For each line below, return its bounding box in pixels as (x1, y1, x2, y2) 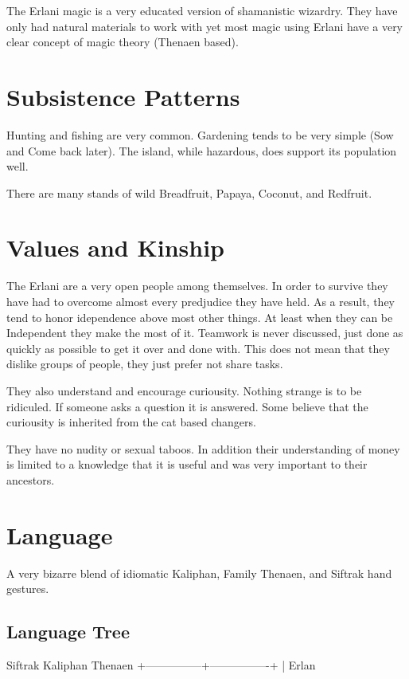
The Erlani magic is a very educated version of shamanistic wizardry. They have (6, 2, 398, 18)
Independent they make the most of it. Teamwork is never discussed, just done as (6, 324, 403, 341)
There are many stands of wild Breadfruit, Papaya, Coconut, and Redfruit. (6, 184, 372, 201)
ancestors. (6, 471, 55, 488)
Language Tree (6, 619, 130, 644)
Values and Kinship (6, 231, 224, 264)
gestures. (6, 580, 49, 597)
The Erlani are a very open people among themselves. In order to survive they (6, 277, 388, 294)
